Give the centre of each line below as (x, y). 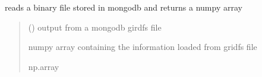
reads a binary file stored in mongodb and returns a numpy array (124, 7)
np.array (44, 66)
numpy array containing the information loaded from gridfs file (143, 47)
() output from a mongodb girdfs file (95, 27)
